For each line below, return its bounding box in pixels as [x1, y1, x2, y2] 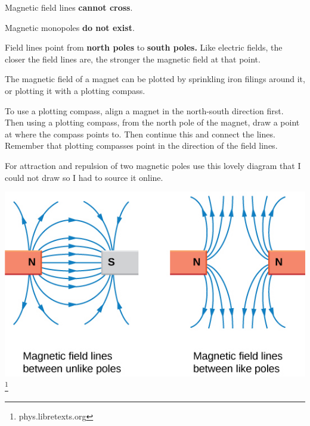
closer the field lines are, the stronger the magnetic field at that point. [5, 52, 261, 65]
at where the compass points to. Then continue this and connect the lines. [5, 127, 275, 140]
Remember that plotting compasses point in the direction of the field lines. [5, 139, 278, 152]
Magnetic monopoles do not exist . [5, 21, 135, 33]
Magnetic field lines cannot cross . [5, 1, 133, 13]
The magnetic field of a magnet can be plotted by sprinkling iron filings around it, [5, 73, 305, 85]
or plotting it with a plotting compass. [5, 84, 145, 96]
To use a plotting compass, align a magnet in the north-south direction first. [5, 104, 284, 117]
